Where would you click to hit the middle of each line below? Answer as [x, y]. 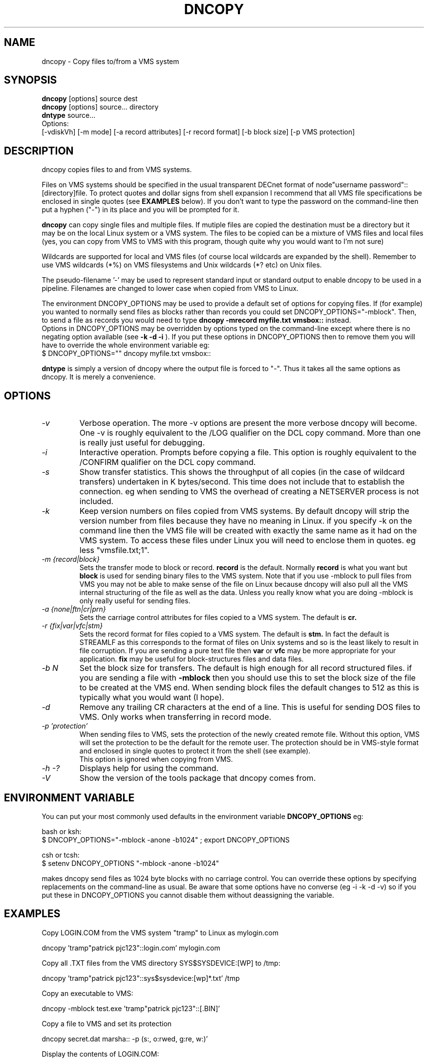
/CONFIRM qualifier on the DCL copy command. [168, 462]
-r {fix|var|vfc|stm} [72, 626]
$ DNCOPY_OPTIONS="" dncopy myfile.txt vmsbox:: [126, 354]
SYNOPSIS [31, 80]
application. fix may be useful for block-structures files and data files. [192, 659]
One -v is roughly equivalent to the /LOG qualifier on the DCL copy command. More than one [250, 433]
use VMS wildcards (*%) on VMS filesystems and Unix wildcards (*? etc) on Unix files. [182, 265]
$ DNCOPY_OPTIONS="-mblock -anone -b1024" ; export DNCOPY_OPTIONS [166, 840]
